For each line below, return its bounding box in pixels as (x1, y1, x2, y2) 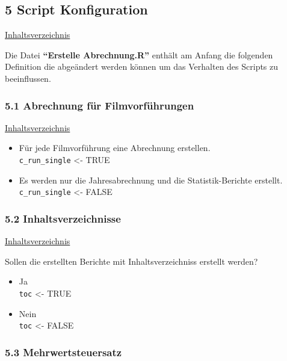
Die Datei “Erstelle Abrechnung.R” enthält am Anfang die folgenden (5, 48, 273, 61)
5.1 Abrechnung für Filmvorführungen (5, 97, 194, 113)
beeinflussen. (5, 72, 51, 84)
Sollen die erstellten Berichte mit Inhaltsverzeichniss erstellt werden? (5, 255, 258, 267)
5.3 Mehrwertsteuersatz (5, 344, 122, 359)
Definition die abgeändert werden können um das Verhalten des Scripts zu (5, 60, 279, 73)
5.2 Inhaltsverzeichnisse (5, 211, 121, 226)
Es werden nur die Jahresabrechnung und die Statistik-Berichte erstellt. (19, 173, 283, 186)
